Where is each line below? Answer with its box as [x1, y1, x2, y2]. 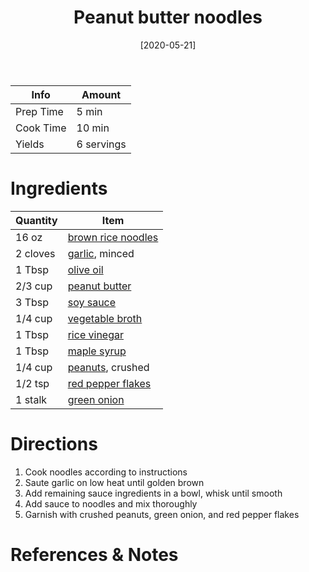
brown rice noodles [67, 230, 159, 244]
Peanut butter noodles [73, 6, 263, 29]
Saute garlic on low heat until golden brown [24, 476, 205, 488]
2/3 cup [15, 279, 53, 293]
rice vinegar [67, 327, 124, 341]
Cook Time [15, 121, 67, 135]
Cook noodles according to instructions [24, 466, 188, 478]
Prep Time [15, 104, 64, 118]
